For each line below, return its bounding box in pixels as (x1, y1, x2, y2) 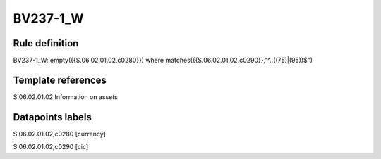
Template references (13, 74, 107, 86)
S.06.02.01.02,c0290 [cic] (13, 143, 89, 151)
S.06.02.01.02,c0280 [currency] (13, 129, 106, 138)
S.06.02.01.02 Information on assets (13, 92, 118, 101)
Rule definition (13, 37, 79, 49)
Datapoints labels (13, 111, 92, 123)
